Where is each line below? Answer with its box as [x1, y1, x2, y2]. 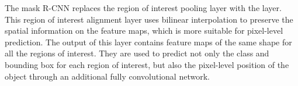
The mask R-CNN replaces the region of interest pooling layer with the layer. [5, 2, 282, 13]
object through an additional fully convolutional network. [5, 70, 210, 82]
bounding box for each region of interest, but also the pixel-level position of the [5, 58, 289, 70]
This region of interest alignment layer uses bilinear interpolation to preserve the [5, 13, 293, 25]
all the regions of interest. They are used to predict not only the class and [5, 47, 269, 59]
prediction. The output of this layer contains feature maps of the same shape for [5, 35, 292, 48]
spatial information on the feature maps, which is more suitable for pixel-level [5, 24, 283, 37]
